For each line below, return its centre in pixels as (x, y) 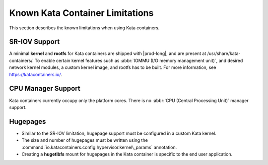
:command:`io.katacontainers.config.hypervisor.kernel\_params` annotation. (99, 147)
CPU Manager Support (45, 88)
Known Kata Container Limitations (81, 13)
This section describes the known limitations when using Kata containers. (84, 28)
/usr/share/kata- (224, 54)
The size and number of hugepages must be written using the (85, 140)
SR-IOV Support (34, 42)
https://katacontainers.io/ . (35, 74)
